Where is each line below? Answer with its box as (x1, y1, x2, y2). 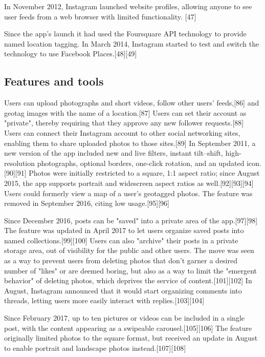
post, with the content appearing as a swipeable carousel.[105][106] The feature (4, 322, 252, 333)
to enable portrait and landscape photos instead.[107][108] (4, 342, 186, 353)
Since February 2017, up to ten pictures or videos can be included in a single (4, 312, 245, 323)
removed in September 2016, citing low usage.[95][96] (4, 198, 169, 208)
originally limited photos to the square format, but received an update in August (4, 332, 258, 343)
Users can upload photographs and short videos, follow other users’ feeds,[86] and (4, 97, 259, 108)
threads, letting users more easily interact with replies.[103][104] (4, 295, 205, 306)
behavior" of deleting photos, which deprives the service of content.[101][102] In (4, 275, 252, 286)
